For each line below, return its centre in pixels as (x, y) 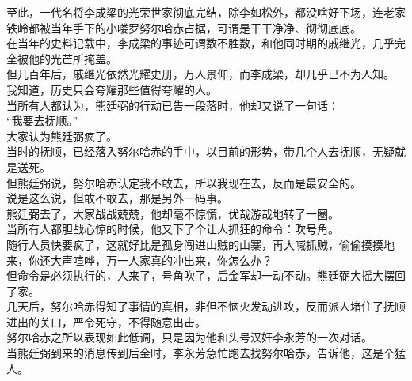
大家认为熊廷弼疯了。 (62, 136)
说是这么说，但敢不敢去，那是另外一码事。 (117, 198)
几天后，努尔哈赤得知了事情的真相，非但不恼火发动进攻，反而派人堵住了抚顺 (206, 306)
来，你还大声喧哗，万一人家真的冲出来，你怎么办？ (139, 260)
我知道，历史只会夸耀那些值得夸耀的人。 (112, 89)
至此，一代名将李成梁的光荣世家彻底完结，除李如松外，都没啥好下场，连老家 (206, 12)
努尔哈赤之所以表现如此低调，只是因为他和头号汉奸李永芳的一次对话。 (189, 337)
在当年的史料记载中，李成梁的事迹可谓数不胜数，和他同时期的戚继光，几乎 (200, 43)
